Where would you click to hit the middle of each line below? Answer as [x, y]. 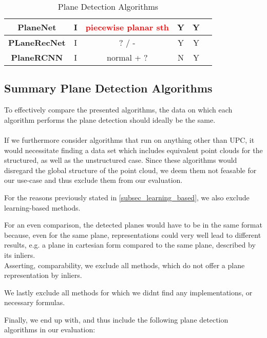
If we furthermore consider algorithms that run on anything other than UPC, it [129, 139]
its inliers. [20, 255]
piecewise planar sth [127, 27]
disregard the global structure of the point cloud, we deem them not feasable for [130, 170]
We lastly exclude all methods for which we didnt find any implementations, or [128, 292]
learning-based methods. [42, 207]
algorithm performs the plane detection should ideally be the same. [110, 119]
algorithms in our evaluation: [50, 330]
